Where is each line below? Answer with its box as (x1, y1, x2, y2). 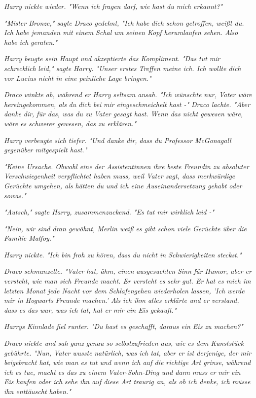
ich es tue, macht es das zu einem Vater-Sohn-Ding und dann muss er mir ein (4, 366, 241, 377)
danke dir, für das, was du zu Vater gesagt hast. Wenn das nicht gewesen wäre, (4, 109, 243, 119)
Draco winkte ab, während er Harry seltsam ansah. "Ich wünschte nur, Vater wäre (4, 89, 252, 100)
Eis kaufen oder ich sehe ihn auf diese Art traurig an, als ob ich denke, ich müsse (4, 376, 251, 387)
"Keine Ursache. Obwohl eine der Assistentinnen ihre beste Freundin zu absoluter (4, 161, 249, 171)
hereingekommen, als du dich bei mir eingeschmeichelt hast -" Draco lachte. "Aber (4, 99, 250, 109)
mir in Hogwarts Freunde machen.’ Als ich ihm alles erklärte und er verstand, (4, 295, 239, 305)
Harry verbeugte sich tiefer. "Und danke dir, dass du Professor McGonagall (4, 135, 231, 145)
